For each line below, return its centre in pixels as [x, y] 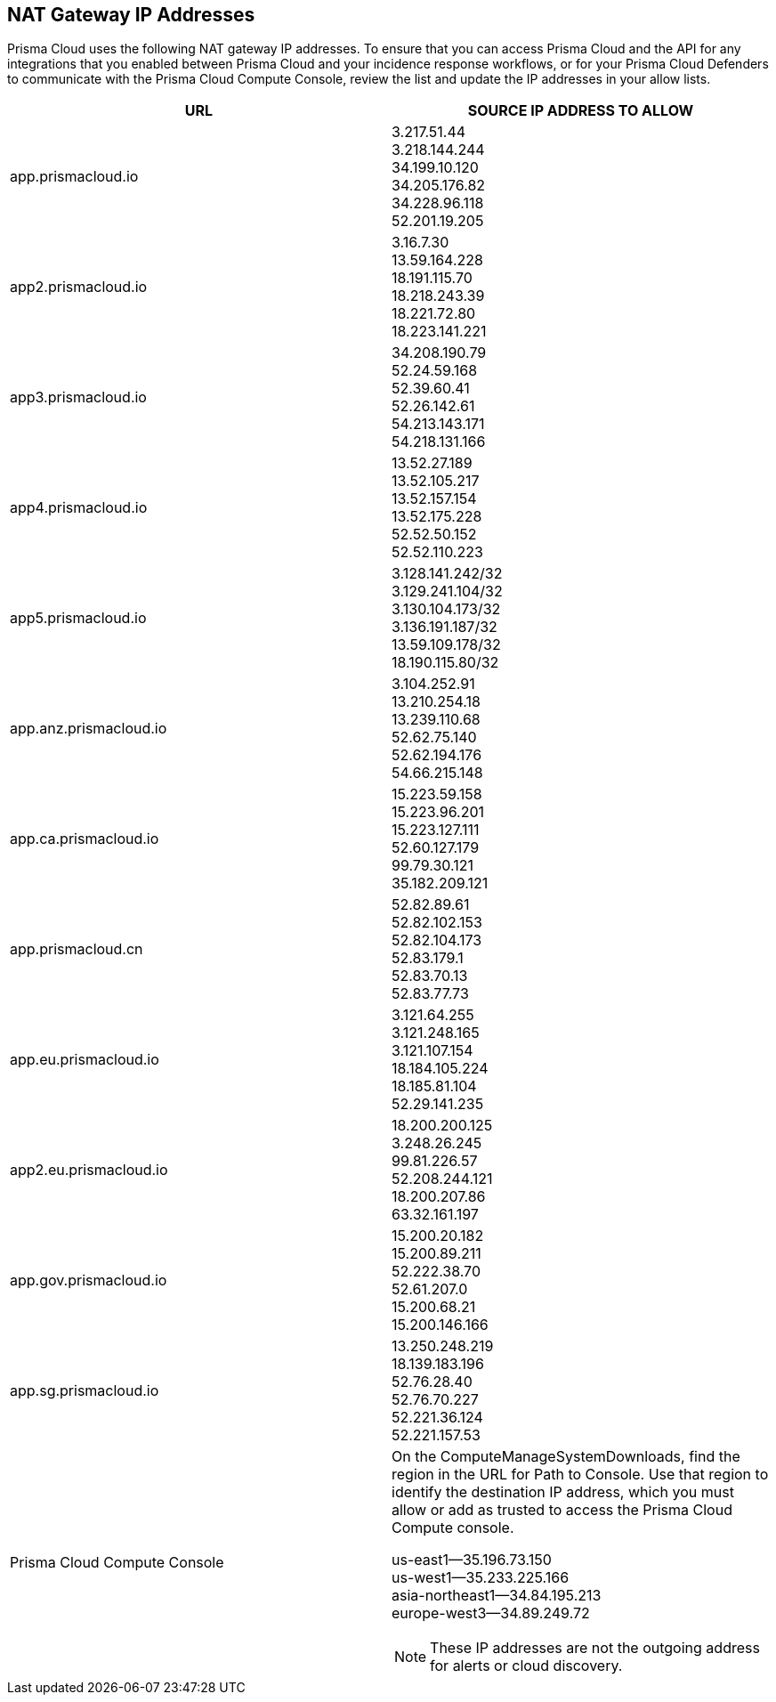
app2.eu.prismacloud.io [89, 1170]
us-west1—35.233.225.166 [481, 1578]
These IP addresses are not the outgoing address [595, 1648]
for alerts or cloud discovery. [526, 1666]
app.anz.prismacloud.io [89, 729]
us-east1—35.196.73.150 [472, 1560]
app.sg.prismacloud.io [85, 1391]
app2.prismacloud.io [79, 287]
